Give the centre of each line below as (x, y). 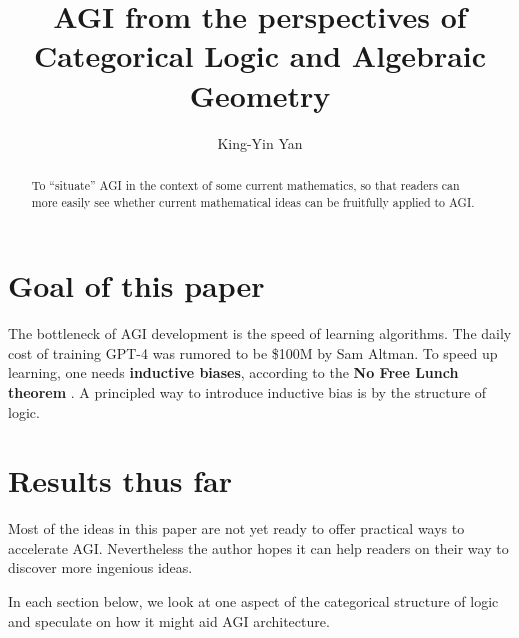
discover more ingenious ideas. (100, 567)
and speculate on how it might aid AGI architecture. (169, 620)
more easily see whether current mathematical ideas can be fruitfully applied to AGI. (253, 201)
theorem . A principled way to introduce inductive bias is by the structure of (247, 391)
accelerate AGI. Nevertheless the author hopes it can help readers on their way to (258, 547)
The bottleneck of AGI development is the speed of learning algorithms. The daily (260, 333)
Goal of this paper (136, 285)
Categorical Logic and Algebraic (260, 55)
